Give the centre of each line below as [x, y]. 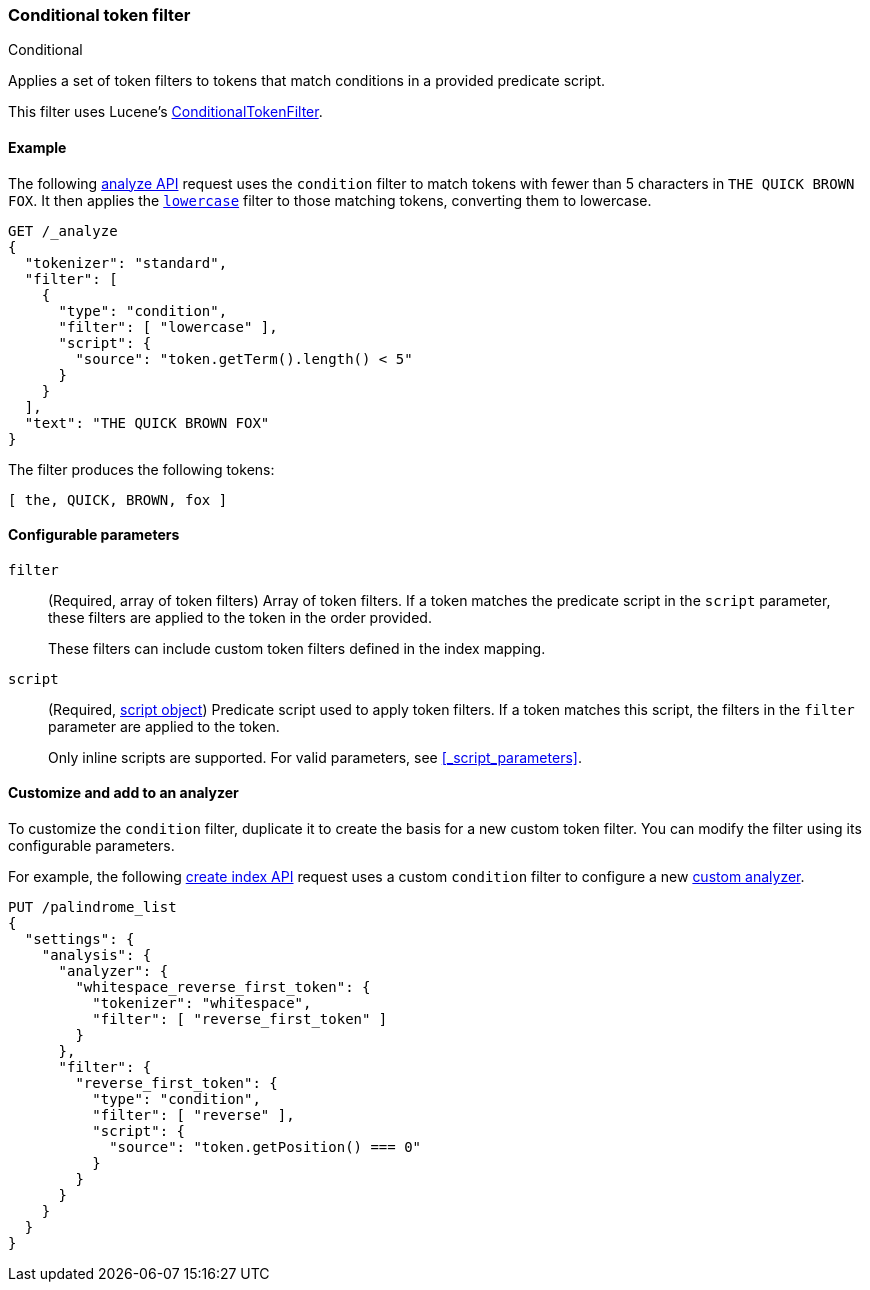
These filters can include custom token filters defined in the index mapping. [297, 648]
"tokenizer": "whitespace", [202, 1003]
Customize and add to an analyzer [123, 793]
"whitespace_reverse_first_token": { [223, 987]
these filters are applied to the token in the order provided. [240, 617]
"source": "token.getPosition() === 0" [265, 1147]
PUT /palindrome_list [92, 907]
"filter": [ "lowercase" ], [168, 326]
